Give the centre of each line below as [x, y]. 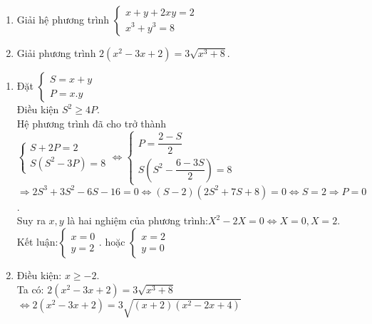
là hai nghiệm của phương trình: [138, 220]
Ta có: [30, 289]
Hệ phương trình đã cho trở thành [92, 123]
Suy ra [31, 220]
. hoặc [112, 241]
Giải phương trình [56, 53]
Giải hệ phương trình [63, 19]
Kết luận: [37, 241]
